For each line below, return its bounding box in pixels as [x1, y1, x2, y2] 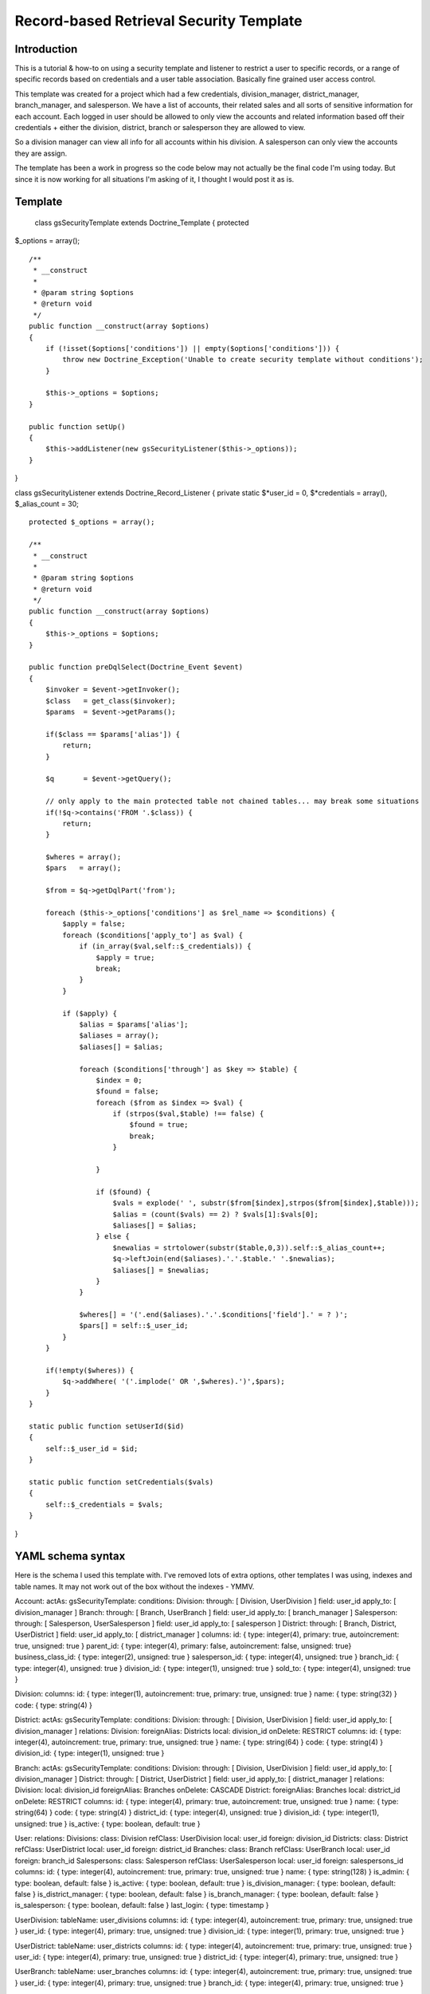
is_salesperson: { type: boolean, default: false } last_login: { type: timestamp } [14, 1901, 269, 1910]
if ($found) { [96, 1187, 151, 1196]
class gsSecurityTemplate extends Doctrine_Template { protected [34, 218, 250, 227]
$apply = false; [62, 920, 126, 928]
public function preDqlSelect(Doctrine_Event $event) [29, 663, 243, 672]
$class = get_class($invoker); [45, 696, 177, 705]
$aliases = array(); [79, 1031, 159, 1040]
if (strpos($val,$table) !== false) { [112, 1109, 264, 1118]
